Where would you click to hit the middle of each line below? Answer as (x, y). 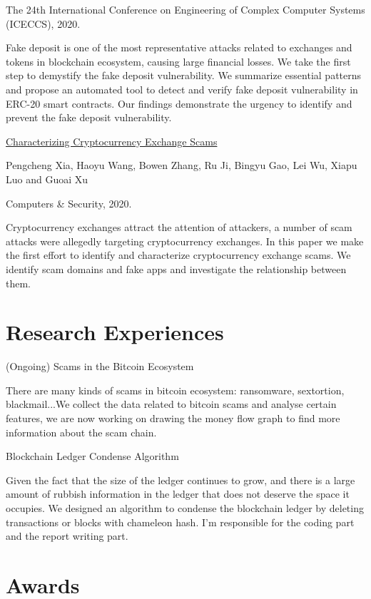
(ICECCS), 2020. (43, 23)
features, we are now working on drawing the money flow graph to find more (173, 418)
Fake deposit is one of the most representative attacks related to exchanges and (179, 47)
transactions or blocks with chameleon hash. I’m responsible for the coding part (180, 522)
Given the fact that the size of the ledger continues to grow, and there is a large (181, 480)
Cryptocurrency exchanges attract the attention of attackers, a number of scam (179, 227)
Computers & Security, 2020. (69, 203)
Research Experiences (115, 332)
